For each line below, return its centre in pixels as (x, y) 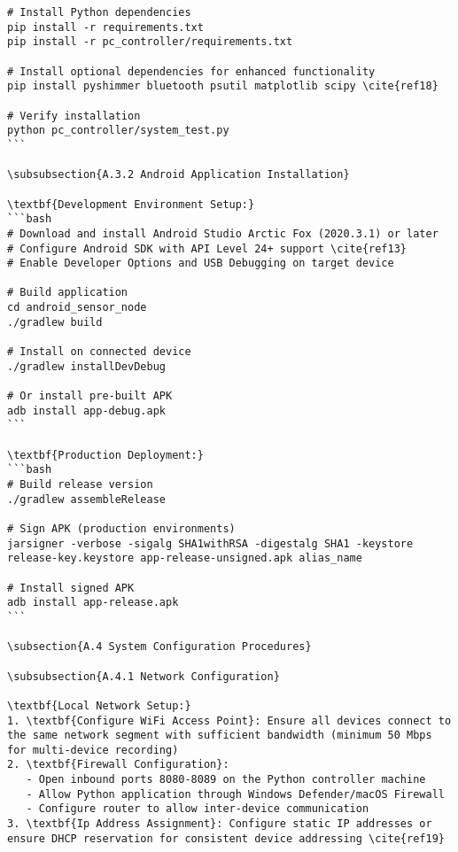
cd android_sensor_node (77, 308)
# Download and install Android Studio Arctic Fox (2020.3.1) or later (223, 233)
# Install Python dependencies (99, 12)
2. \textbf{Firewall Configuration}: (118, 765)
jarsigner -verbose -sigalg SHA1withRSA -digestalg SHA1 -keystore (210, 543)
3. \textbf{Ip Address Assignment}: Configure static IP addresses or (220, 824)
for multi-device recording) (93, 750)
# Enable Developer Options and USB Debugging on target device (201, 263)
